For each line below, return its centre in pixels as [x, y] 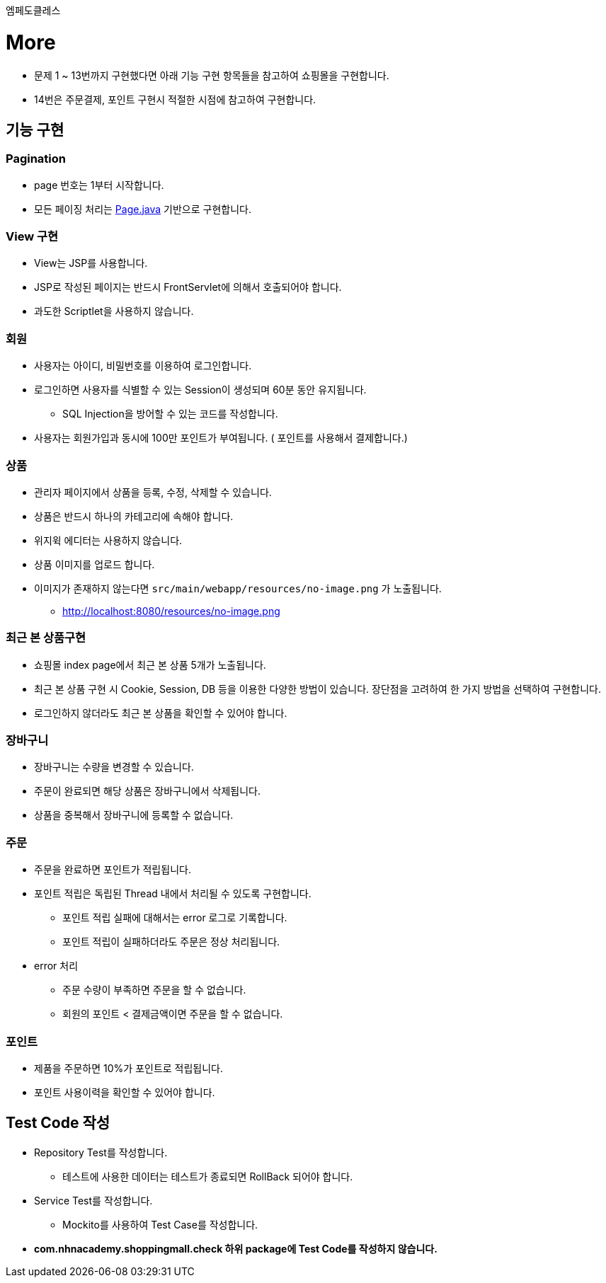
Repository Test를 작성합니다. [101, 1152]
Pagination [36, 159]
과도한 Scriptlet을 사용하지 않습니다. [114, 311]
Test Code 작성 [58, 1123]
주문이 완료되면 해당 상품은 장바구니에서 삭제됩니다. [147, 791]
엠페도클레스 [33, 11]
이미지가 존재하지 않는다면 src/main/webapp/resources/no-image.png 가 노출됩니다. [238, 588]
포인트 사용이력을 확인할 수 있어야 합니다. [125, 1092]
